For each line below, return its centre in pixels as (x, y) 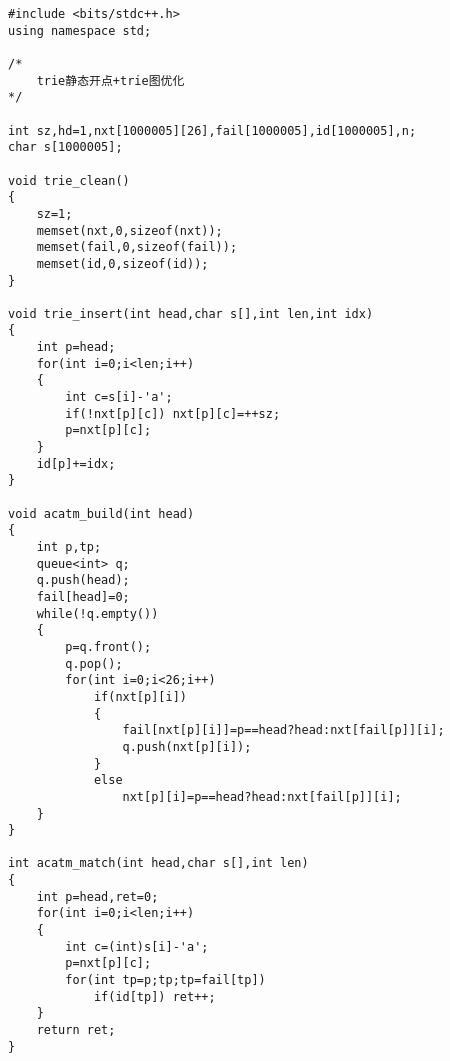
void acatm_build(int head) (101, 513)
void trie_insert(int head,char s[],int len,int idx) (191, 313)
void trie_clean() (69, 180)
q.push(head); (83, 580)
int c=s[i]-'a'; (119, 397)
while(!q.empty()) (97, 613)
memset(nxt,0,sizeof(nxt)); (129, 230)
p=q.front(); (108, 646)
